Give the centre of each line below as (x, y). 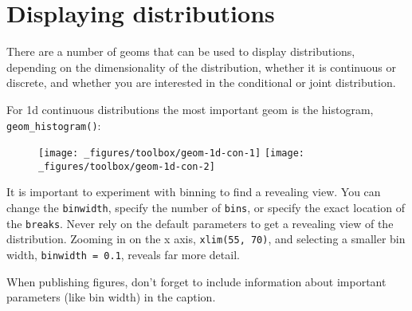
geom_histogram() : (54, 125)
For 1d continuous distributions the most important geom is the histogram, (190, 109)
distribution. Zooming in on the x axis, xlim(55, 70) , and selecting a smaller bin (206, 239)
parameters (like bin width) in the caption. (111, 297)
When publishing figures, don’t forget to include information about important (196, 281)
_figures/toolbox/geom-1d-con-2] (127, 166)
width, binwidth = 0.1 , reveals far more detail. (123, 255)
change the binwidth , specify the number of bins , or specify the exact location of (206, 208)
